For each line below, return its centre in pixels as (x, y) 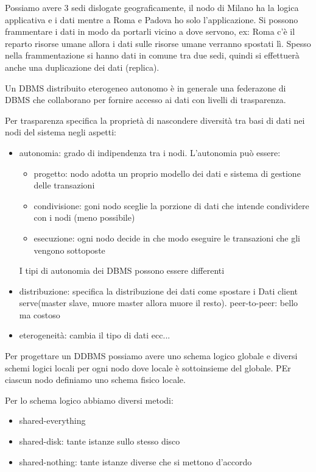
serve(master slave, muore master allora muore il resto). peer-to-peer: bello (159, 303)
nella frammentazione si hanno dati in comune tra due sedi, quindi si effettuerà (152, 55)
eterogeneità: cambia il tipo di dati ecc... (95, 335)
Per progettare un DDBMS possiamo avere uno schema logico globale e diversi (151, 356)
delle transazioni (64, 185)
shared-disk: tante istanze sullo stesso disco (100, 441)
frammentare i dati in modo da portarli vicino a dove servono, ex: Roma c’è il (150, 31)
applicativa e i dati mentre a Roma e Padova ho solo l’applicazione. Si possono (152, 19)
